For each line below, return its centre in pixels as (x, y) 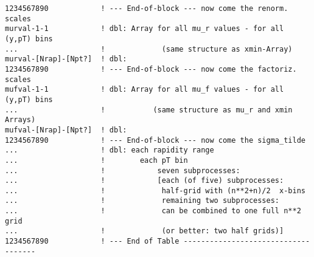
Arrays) (20, 120)
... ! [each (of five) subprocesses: (145, 181)
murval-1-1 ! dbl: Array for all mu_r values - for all (145, 29)
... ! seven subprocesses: (123, 170)
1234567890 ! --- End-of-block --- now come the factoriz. (151, 69)
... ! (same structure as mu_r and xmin (149, 110)
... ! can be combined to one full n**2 (153, 211)
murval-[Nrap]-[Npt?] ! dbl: (66, 59)
